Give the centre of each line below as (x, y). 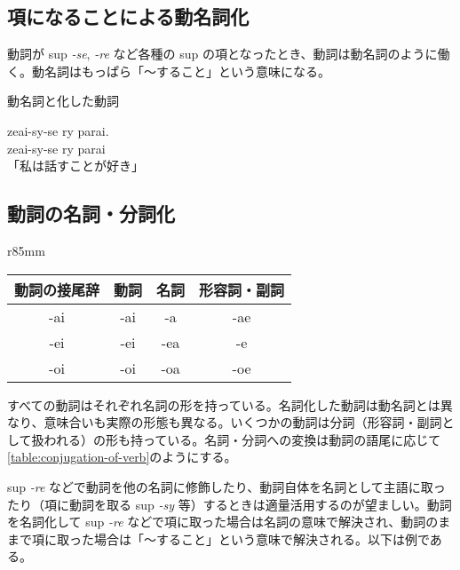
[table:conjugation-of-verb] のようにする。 (122, 457)
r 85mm (26, 250)
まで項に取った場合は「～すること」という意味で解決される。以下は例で (218, 538)
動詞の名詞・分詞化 (91, 214)
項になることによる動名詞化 (128, 16)
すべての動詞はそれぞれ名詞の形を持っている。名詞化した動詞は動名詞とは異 (230, 404)
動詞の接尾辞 (57, 289)
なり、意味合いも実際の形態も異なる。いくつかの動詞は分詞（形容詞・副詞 (225, 422)
